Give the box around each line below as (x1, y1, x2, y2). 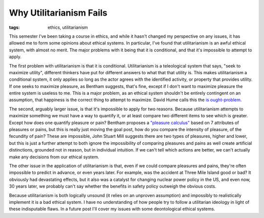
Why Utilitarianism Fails (9, 7, 108, 18)
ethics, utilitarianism (47, 24, 88, 30)
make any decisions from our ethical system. (9, 154, 100, 160)
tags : (9, 24, 20, 30)
